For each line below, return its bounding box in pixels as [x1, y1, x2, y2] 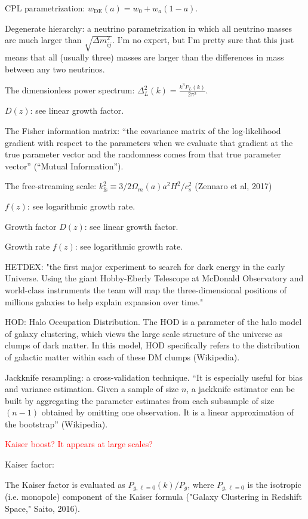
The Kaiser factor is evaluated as [5, 478, 125, 490]
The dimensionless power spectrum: [5, 84, 135, 96]
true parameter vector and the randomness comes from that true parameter [5, 148, 281, 160]
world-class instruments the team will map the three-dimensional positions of [5, 283, 287, 296]
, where [187, 478, 214, 490]
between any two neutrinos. [5, 62, 105, 75]
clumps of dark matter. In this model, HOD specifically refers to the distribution [5, 339, 300, 351]
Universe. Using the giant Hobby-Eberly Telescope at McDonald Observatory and [5, 272, 304, 284]
